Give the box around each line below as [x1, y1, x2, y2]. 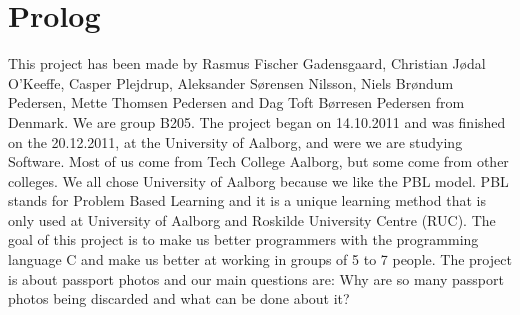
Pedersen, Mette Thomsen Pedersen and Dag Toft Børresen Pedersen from [8, 92, 465, 113]
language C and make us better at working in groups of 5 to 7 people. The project [8, 249, 512, 270]
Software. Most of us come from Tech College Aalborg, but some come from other [8, 151, 509, 172]
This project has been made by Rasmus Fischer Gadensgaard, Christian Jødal [8, 53, 486, 74]
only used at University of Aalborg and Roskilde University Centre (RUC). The [8, 209, 496, 230]
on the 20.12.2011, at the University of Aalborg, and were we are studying [8, 131, 463, 152]
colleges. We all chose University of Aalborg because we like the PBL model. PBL [8, 170, 509, 191]
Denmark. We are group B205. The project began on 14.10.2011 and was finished [8, 111, 506, 132]
